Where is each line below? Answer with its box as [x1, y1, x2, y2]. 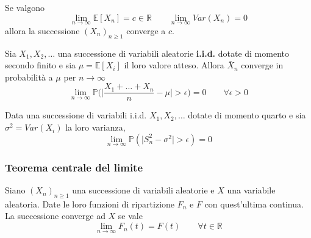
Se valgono [5, 1, 45, 13]
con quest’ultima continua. [204, 197, 304, 210]
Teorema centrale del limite [5, 159, 143, 175]
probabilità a [5, 70, 53, 83]
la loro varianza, [65, 121, 126, 134]
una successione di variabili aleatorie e [72, 184, 215, 197]
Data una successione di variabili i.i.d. [5, 109, 147, 121]
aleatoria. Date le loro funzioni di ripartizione [5, 197, 175, 210]
